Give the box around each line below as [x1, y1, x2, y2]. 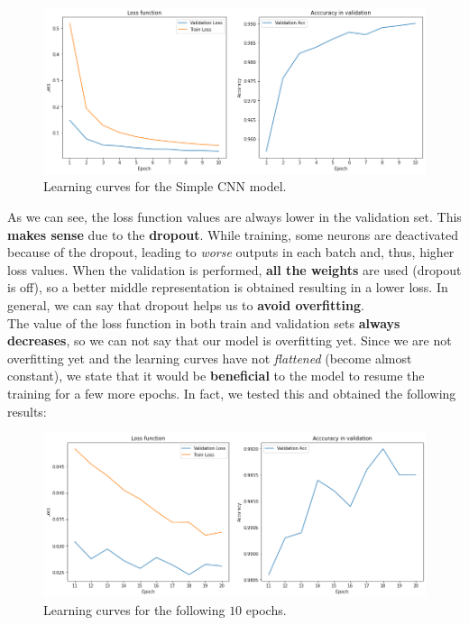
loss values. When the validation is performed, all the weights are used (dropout [7, 260, 462, 279]
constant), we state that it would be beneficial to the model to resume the [7, 366, 425, 385]
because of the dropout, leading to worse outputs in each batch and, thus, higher [7, 243, 455, 262]
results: [7, 401, 47, 420]
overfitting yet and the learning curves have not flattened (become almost [7, 348, 412, 367]
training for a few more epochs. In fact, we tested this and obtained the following [7, 383, 456, 402]
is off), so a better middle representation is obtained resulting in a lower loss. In [7, 278, 448, 297]
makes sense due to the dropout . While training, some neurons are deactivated [7, 225, 458, 244]
